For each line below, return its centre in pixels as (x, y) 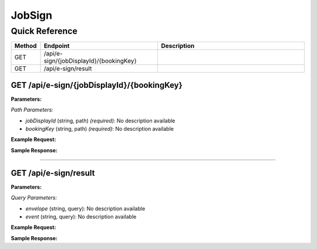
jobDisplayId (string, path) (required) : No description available (100, 121)
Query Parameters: (34, 198)
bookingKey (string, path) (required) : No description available (100, 129)
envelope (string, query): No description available (85, 209)
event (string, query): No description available (81, 216)
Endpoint (57, 46)
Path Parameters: (32, 110)
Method (26, 46)
